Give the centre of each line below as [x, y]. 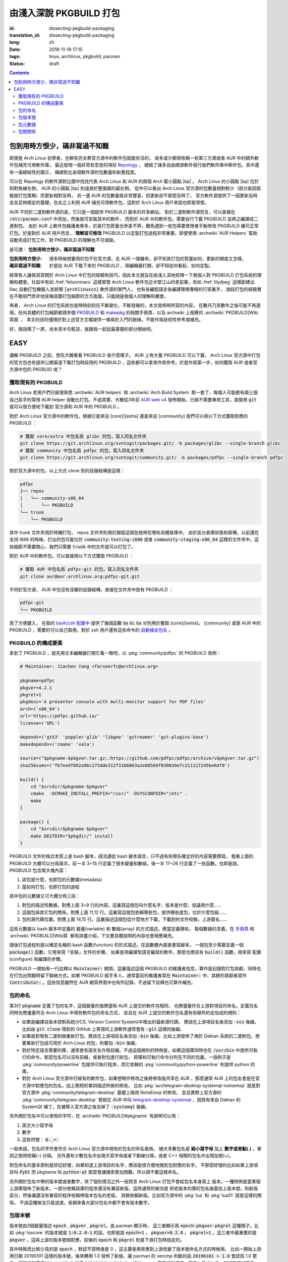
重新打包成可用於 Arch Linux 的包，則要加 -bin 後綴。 [83, 1043]
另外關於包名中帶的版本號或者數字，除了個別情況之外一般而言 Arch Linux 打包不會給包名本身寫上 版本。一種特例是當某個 [135, 1181]
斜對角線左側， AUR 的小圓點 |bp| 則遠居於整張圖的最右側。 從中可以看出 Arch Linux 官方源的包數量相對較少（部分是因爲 [135, 188]
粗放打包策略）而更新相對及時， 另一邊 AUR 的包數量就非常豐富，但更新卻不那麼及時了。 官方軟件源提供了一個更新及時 [133, 195]
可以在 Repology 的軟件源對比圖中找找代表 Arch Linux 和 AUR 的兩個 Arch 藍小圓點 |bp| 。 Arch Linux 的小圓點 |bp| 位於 [134, 181]
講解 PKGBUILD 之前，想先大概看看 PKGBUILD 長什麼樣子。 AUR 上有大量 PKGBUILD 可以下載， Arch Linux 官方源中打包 [135, 355]
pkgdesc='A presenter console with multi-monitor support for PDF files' [113, 702]
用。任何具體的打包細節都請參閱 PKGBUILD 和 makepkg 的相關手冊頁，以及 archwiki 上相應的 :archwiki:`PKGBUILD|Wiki [134, 312]
